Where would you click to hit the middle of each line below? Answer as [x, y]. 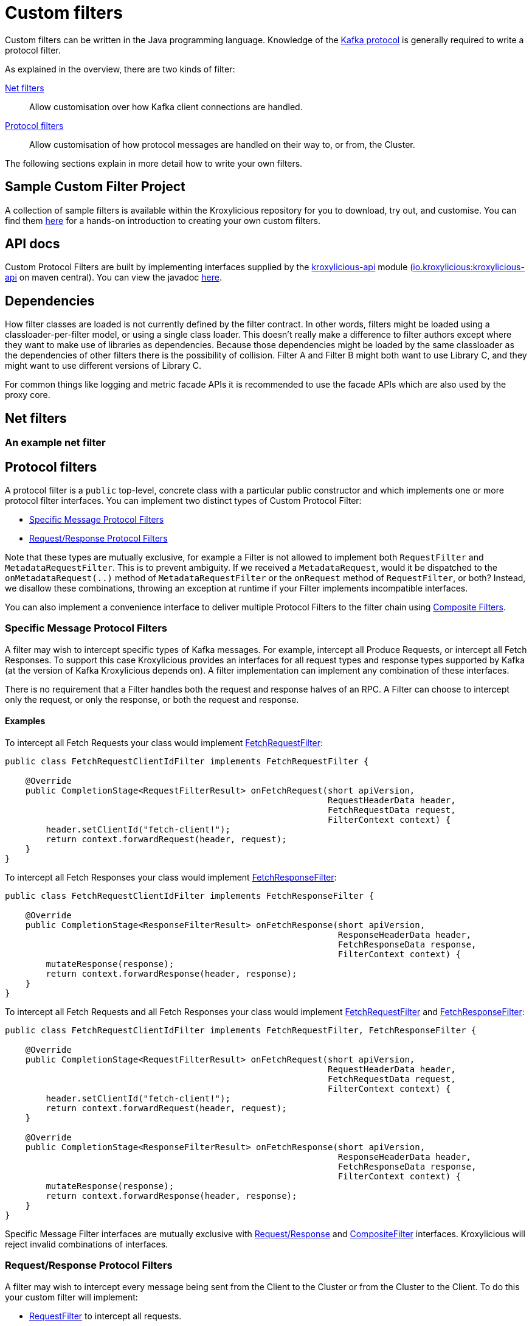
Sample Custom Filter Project [95, 187]
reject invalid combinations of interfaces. [87, 1244]
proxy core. [28, 395]
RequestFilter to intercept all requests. [105, 1316]
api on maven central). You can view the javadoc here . [113, 277]
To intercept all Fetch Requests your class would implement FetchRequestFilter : [164, 742]
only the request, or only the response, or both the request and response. [152, 699]
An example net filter [55, 443]
